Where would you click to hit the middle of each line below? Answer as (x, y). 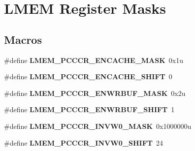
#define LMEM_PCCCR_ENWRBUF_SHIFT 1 (89, 109)
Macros (23, 39)
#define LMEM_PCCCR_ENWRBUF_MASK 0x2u (95, 93)
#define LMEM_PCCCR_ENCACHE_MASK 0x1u (94, 60)
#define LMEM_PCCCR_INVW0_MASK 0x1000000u (98, 126)
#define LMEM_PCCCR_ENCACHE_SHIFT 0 (88, 76)
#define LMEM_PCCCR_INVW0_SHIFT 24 (83, 142)
